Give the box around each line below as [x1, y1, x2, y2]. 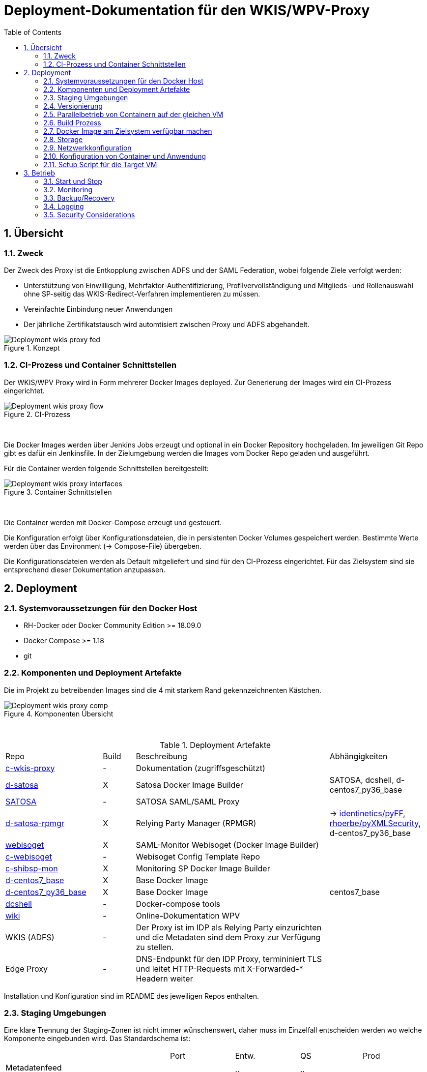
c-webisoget [5, 851, 52, 862]
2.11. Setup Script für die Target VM [43, 160, 157, 169]
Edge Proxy [5, 963, 48, 974]
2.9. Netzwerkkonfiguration [43, 143, 132, 152]
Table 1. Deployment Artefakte [159, 740, 271, 750]
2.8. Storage [43, 135, 83, 144]
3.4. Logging [43, 202, 84, 210]
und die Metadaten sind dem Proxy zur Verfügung [136, 932, 321, 942]
